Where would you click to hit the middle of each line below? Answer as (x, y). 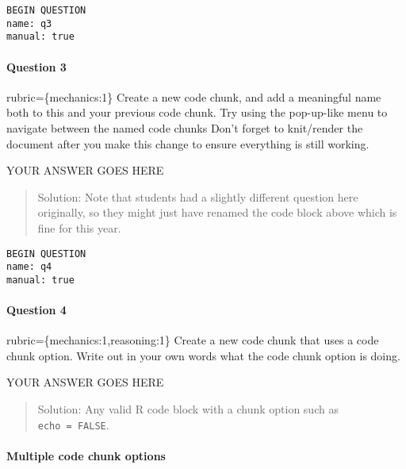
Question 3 (36, 66)
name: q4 (29, 267)
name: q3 (29, 23)
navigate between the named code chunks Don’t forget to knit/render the (185, 127)
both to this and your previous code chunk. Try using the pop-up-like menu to (197, 112)
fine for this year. (79, 227)
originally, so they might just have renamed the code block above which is (217, 212)
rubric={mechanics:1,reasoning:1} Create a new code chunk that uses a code (193, 340)
